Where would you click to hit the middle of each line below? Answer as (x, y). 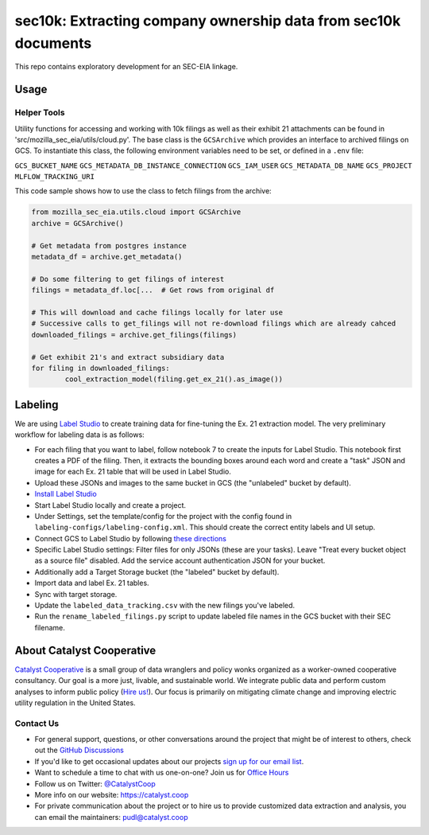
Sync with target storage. (76, 594)
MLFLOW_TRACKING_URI (55, 177)
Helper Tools (40, 113)
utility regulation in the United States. (75, 702)
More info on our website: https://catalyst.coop (112, 795)
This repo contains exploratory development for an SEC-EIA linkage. (126, 67)
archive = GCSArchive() (78, 223)
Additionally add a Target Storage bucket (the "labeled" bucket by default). (157, 572)
